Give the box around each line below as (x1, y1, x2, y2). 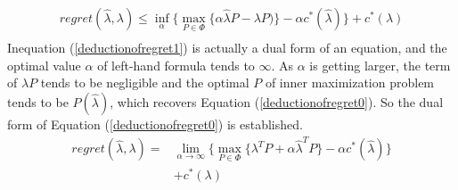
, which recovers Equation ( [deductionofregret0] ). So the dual (110, 93, 444, 112)
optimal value (7, 55, 81, 74)
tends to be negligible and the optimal (40, 73, 249, 92)
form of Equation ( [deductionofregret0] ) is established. (7, 115, 303, 134)
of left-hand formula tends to (97, 55, 255, 74)
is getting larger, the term (309, 55, 451, 74)
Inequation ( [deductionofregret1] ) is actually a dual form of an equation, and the (7, 38, 447, 57)
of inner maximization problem (265, 73, 435, 92)
